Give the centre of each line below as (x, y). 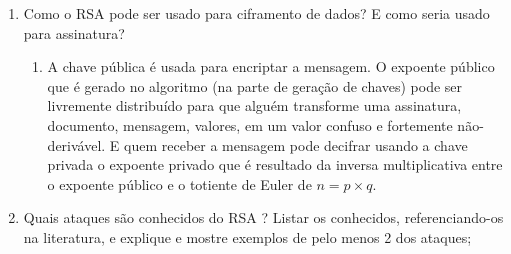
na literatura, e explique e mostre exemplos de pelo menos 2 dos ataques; (247, 236)
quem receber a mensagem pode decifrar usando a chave (296, 144)
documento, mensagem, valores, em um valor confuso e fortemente (250, 124)
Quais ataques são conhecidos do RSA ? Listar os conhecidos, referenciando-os (263, 217)
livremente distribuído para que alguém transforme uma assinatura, (254, 105)
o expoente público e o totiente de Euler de (179, 183)
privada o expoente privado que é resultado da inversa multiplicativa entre (275, 164)
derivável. (76, 144)
